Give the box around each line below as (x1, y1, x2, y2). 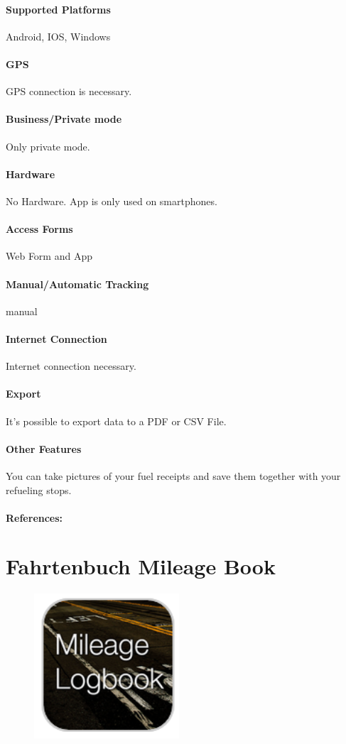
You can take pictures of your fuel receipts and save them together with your (6, 468, 341, 483)
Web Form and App (6, 248, 92, 263)
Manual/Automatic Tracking (6, 276, 149, 291)
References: (6, 510, 63, 525)
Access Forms (6, 221, 73, 236)
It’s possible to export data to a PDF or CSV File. (6, 413, 227, 428)
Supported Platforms (6, 1, 111, 16)
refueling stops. (6, 482, 72, 497)
